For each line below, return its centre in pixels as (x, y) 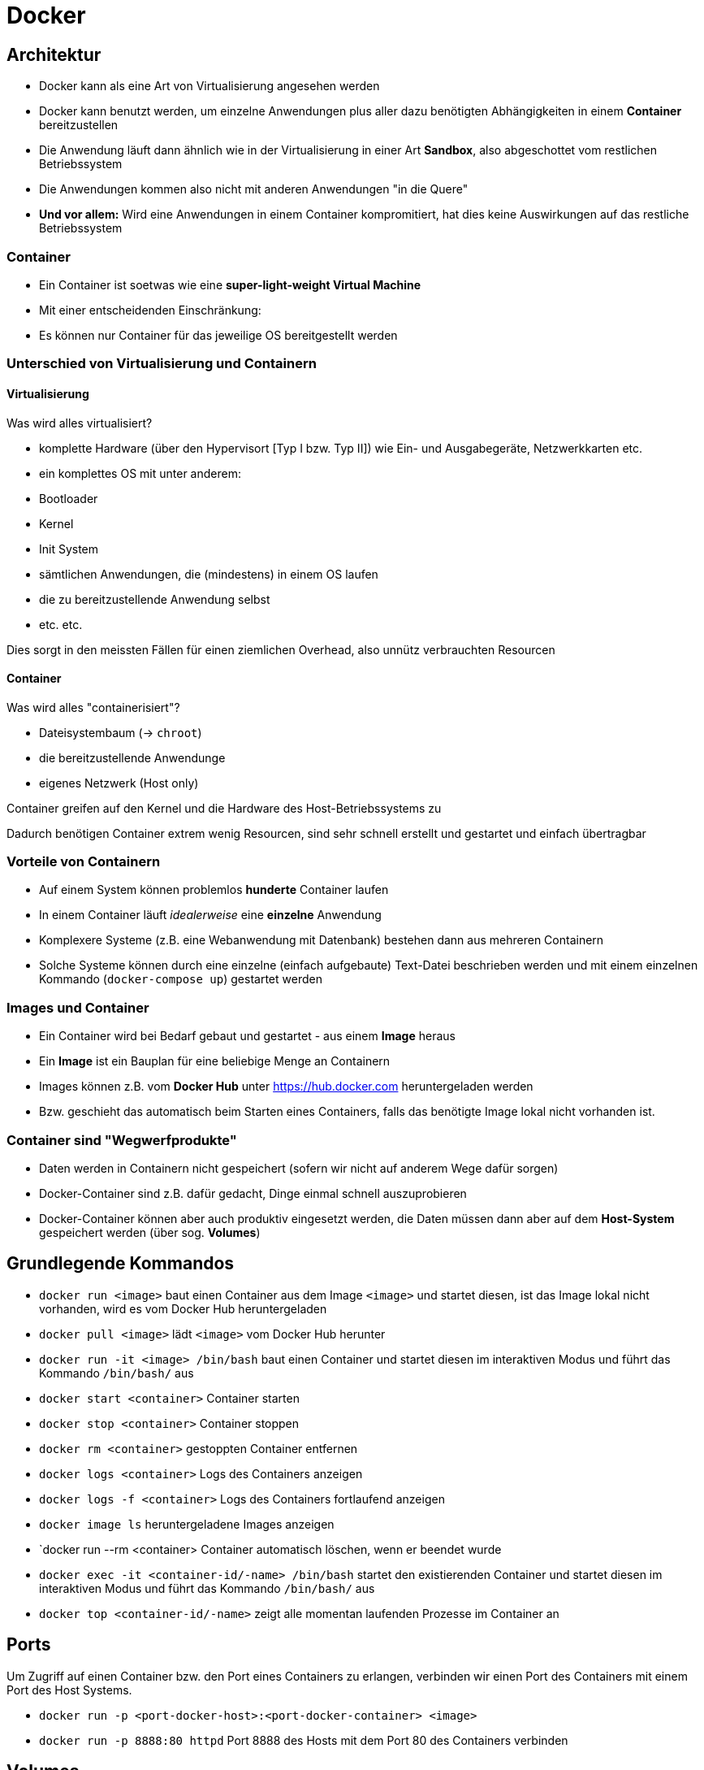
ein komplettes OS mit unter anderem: (140, 473)
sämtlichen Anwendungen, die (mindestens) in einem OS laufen (209, 574)
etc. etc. (61, 624)
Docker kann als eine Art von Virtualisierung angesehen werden (209, 86)
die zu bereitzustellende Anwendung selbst (155, 599)
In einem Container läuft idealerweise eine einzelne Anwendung (210, 915)
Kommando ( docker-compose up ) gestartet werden (181, 979)
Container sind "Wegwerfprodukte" (122, 1140)
